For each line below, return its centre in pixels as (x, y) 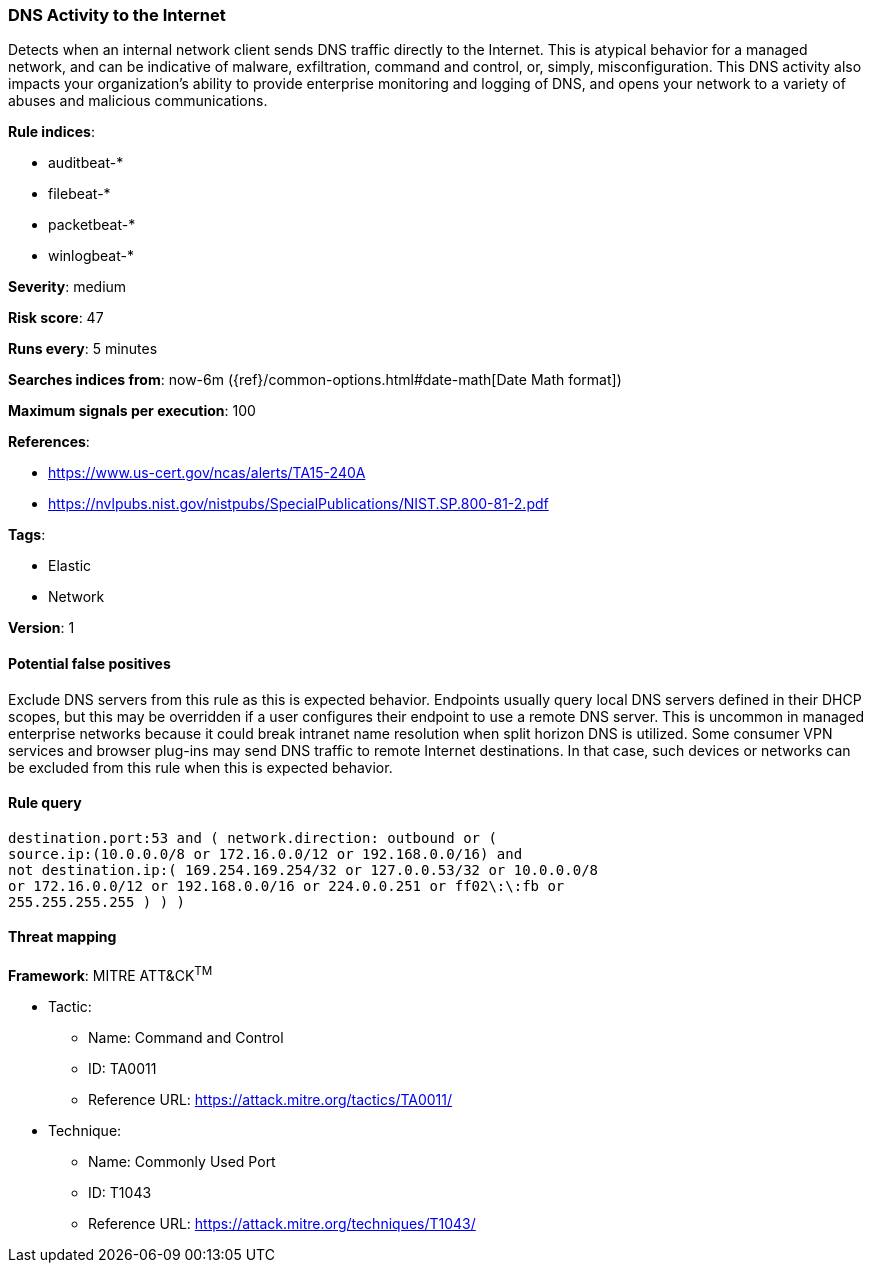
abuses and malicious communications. (138, 101)
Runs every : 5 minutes (83, 349)
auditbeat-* (86, 163)
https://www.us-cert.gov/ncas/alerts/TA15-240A (207, 473)
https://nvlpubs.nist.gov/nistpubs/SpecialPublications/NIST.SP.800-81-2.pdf (298, 504)
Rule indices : (51, 132)
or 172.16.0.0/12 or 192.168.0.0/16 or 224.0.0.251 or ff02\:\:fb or (286, 885)
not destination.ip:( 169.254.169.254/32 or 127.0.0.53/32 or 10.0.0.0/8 (303, 869)
